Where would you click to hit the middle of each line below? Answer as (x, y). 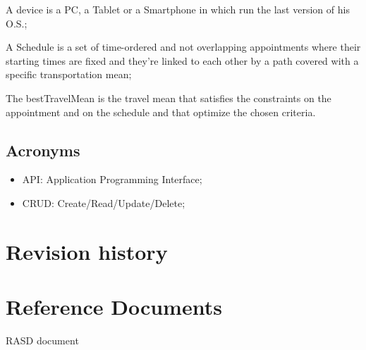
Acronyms (43, 150)
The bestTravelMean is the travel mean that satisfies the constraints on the (169, 98)
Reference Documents (114, 307)
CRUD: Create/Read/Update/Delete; (104, 202)
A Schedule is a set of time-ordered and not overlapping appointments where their (183, 47)
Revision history (87, 251)
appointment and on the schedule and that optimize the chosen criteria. (161, 112)
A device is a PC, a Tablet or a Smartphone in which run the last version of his (178, 9)
